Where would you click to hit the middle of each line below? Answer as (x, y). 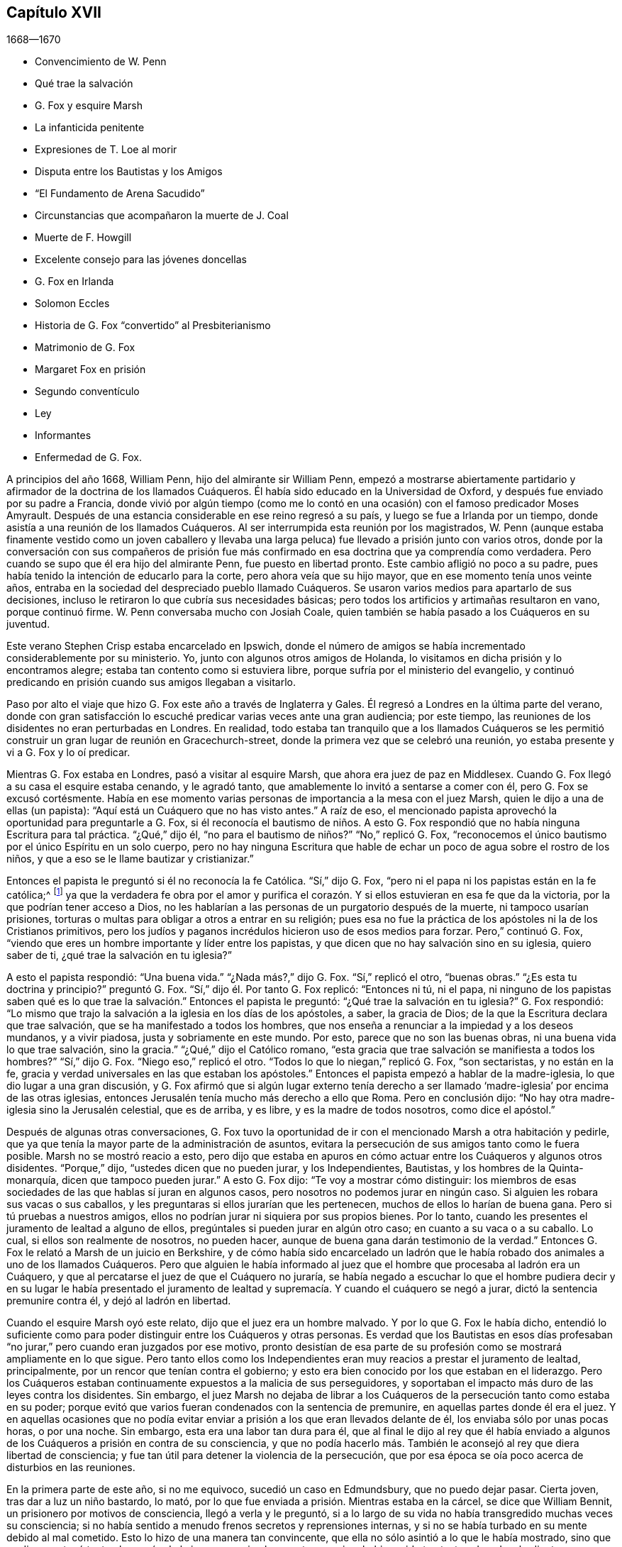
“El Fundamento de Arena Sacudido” (120, 194)
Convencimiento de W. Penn (101, 62)
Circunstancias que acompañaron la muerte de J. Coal (162, 216)
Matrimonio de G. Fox (85, 348)
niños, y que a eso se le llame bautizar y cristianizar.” (130, 859)
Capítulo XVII (54, 12)
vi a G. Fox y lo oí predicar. (68, 753)
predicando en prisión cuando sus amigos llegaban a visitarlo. (151, 682)
